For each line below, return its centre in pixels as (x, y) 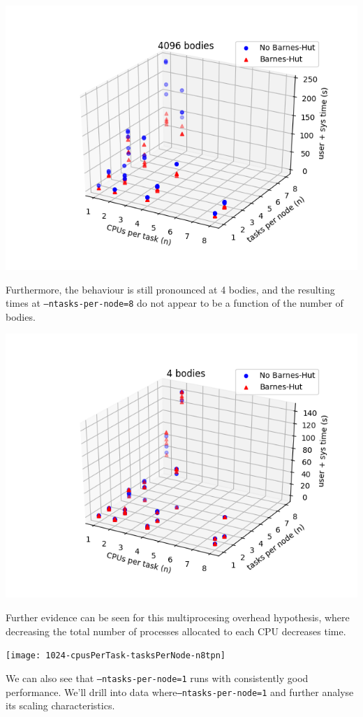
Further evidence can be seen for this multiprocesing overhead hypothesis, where (178, 617)
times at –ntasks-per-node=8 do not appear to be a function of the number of (175, 303)
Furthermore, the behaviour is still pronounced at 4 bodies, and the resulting (170, 289)
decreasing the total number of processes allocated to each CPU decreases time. (176, 631)
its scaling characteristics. (60, 705)
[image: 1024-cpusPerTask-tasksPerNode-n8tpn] (116, 656)
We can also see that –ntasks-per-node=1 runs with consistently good (157, 678)
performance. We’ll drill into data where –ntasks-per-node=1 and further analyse (180, 691)
